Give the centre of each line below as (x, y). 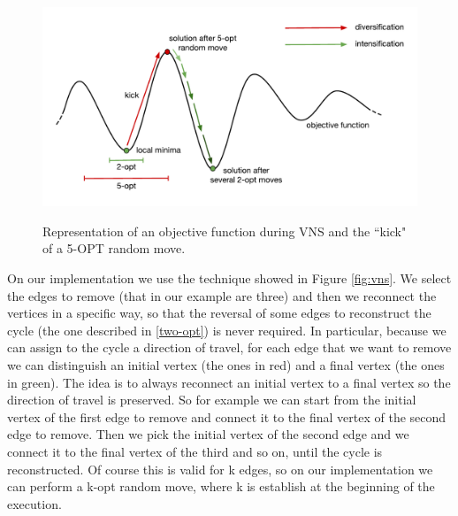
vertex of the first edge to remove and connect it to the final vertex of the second (227, 416)
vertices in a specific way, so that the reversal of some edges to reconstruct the (219, 313)
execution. (34, 503)
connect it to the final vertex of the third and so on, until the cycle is (195, 451)
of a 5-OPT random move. (114, 248)
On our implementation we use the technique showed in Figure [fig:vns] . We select (229, 278)
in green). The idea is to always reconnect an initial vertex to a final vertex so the (229, 382)
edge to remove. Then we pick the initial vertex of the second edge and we (208, 434)
